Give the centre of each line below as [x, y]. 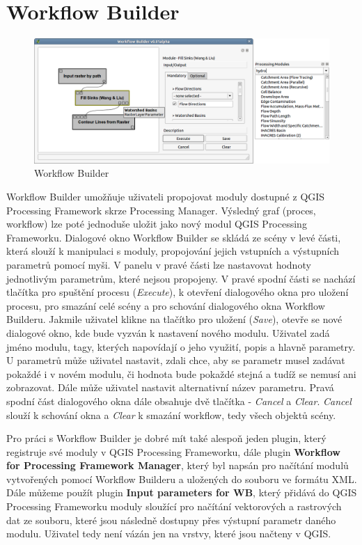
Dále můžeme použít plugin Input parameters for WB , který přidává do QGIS [182, 492]
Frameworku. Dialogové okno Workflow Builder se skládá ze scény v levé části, [174, 237]
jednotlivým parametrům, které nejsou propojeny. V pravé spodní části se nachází [181, 278]
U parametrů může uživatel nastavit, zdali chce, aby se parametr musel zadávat [176, 360]
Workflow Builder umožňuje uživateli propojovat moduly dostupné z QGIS [166, 197]
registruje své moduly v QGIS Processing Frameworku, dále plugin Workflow [173, 451]
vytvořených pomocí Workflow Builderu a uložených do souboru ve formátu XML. [182, 479]
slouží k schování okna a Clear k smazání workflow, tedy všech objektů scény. [171, 414]
